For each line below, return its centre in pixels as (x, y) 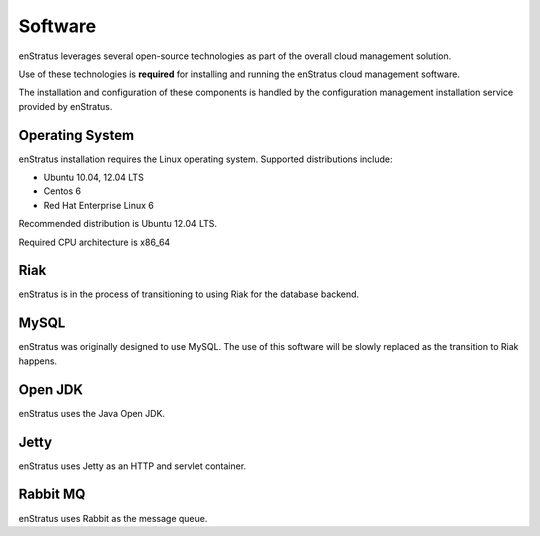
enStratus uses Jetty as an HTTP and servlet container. (132, 466)
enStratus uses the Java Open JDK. (91, 413)
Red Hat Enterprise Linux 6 (99, 205)
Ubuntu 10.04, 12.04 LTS (93, 177)
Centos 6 (62, 191)
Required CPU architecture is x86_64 (94, 242)
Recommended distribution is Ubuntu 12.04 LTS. (118, 224)
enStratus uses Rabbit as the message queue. (113, 518)
